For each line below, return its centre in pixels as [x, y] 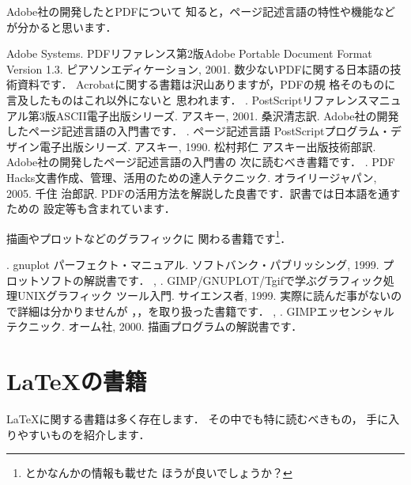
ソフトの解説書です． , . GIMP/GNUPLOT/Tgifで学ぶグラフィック [211, 280]
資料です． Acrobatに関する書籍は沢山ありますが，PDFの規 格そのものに [206, 84]
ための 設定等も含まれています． [91, 208]
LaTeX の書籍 [77, 381]
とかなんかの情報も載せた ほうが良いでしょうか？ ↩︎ [158, 473]
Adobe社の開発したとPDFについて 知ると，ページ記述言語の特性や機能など [201, 11]
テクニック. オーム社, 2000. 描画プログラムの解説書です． [155, 326]
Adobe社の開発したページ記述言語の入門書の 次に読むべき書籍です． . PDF [201, 162]
